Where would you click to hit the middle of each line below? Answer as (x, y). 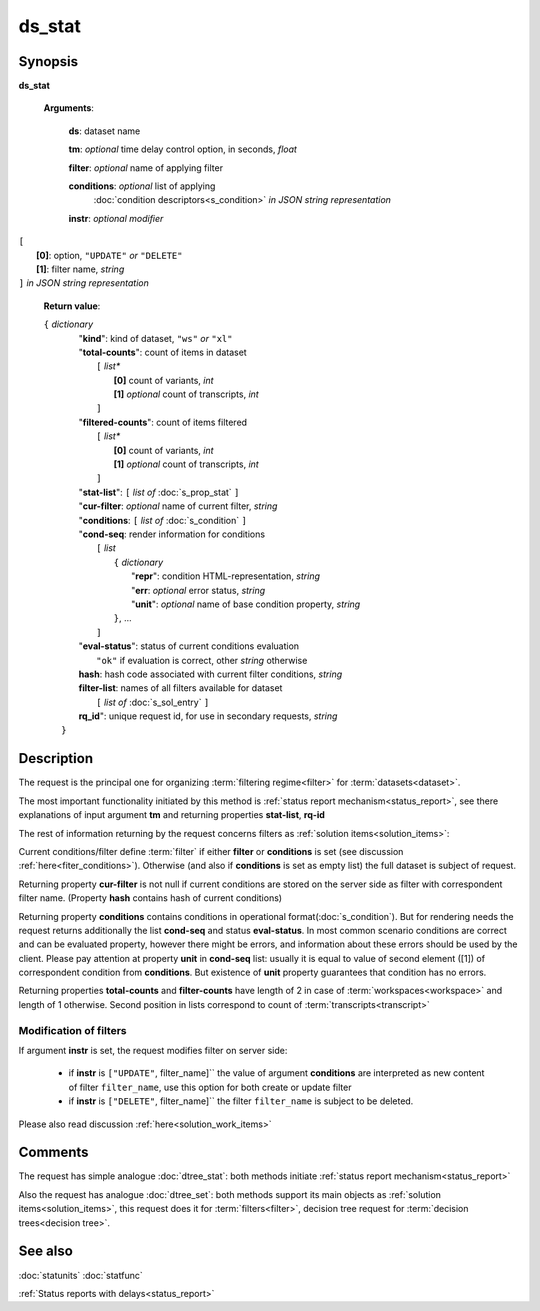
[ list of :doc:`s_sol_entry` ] (153, 702)
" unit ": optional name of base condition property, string (246, 604)
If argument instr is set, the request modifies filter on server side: (153, 1050)
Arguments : (69, 108)
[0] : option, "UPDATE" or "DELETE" (109, 255)
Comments (53, 1152)
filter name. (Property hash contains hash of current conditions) (150, 898)
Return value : (72, 306)
